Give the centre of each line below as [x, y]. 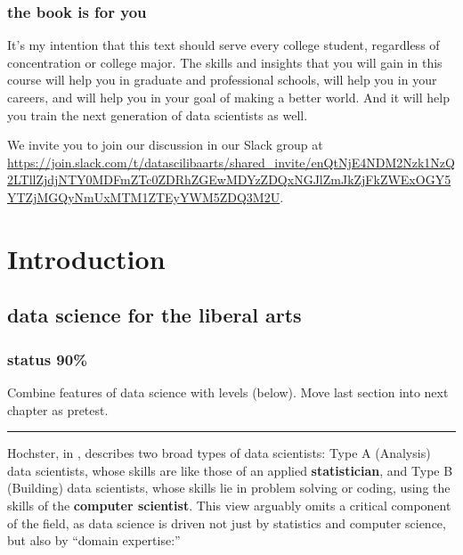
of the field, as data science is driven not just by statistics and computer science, [227, 522]
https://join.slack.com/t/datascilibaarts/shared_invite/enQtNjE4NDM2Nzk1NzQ [231, 162]
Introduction [86, 258]
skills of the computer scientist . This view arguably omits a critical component [229, 505]
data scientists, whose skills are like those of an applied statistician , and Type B [230, 470]
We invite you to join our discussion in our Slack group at [165, 145]
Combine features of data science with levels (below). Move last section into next [228, 392]
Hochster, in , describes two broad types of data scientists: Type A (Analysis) [219, 453]
